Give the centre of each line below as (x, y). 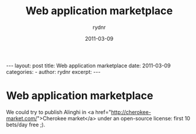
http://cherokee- (131, 112)
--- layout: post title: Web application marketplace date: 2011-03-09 (89, 66)
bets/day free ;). (26, 125)
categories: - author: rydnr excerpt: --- (53, 71)
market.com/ (22, 118)
